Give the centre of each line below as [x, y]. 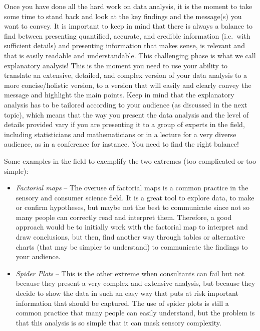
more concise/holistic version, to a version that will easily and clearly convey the [128, 85]
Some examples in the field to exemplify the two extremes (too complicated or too [130, 160]
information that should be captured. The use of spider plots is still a [122, 303]
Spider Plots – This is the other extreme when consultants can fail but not [130, 273]
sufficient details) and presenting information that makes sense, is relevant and [124, 45]
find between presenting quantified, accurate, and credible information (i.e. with [127, 35]
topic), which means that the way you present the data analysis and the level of [126, 114]
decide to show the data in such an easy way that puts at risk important [127, 293]
